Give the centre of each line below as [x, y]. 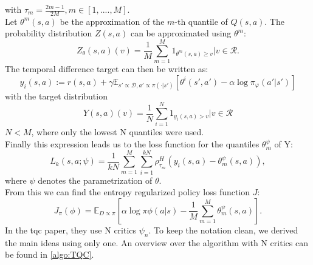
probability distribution [49, 33]
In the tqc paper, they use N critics [71, 230]
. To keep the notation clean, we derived [223, 230]
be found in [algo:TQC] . [50, 254]
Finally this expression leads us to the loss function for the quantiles [132, 144]
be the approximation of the [112, 21]
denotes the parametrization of [95, 180]
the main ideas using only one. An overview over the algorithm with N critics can [156, 242]
